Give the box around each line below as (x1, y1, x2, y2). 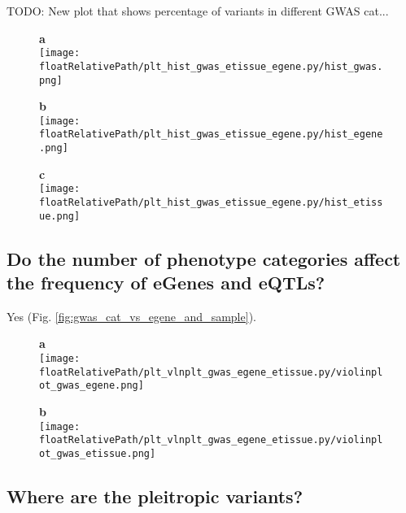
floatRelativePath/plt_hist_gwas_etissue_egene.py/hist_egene (39, 128, 383, 141)
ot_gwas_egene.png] (39, 380, 144, 392)
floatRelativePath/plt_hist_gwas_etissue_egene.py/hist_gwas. (39, 60, 383, 72)
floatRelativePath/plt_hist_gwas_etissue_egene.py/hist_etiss (39, 196, 383, 208)
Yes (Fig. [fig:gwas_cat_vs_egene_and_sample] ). (7, 307, 256, 324)
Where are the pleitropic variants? (7, 483, 303, 508)
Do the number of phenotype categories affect (7, 246, 401, 271)
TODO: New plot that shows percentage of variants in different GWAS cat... (7, 2, 389, 19)
